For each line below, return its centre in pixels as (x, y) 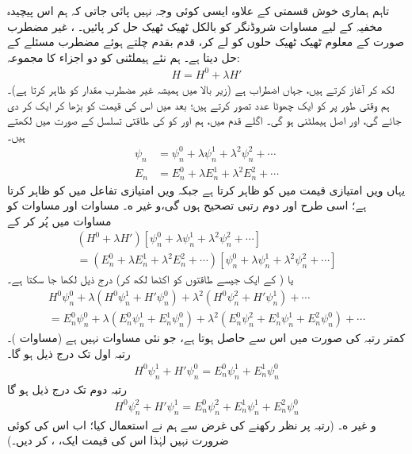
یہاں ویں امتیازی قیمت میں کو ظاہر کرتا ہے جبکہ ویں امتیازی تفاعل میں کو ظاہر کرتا (206, 189)
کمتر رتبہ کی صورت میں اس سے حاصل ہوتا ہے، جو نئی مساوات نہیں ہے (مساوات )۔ (206, 338)
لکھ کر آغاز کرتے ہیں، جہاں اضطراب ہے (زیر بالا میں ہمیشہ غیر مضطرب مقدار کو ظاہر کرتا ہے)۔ (201, 88)
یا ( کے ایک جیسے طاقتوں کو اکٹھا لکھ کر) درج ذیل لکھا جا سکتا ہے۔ (151, 279)
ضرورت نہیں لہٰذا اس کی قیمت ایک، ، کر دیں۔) (118, 440)
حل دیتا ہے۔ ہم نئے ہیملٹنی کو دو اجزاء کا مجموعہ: (124, 57)
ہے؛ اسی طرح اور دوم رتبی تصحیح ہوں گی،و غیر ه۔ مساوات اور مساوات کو (187, 205)
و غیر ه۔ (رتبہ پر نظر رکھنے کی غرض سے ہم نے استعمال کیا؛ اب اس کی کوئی (192, 424)
